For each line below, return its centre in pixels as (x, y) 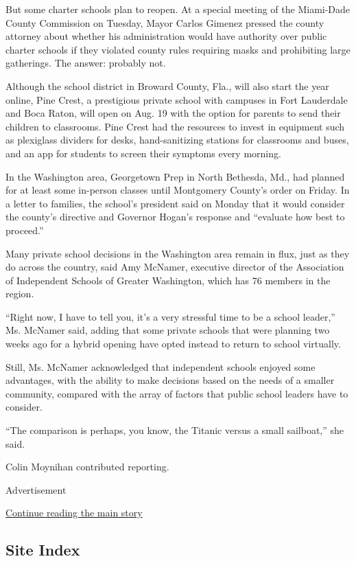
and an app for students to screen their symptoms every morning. (143, 153)
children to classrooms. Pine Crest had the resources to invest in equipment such (175, 126)
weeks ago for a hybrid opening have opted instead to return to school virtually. (173, 344)
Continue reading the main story (74, 513)
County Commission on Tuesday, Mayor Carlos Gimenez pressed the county (165, 22)
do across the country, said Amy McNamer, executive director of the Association (175, 267)
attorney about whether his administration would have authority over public (166, 36)
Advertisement (36, 489)
